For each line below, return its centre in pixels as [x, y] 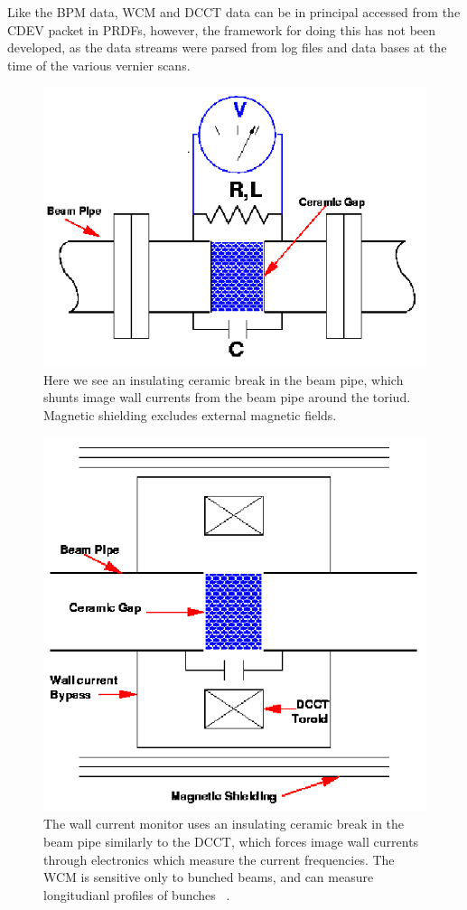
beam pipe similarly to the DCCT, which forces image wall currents [231, 842]
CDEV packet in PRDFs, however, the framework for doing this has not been [222, 29]
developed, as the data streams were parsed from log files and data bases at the [227, 47]
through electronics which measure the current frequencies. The [219, 859]
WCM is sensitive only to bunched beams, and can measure [209, 877]
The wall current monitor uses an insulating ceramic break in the [224, 824]
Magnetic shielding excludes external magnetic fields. [190, 414]
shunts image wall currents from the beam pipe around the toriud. [227, 397]
